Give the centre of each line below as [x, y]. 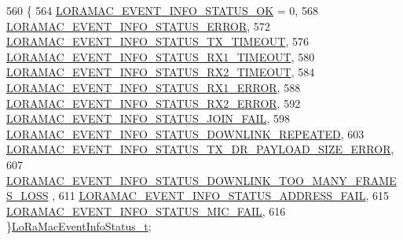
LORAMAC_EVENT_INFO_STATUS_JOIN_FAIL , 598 [148, 118]
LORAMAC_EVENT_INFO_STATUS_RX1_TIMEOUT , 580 [161, 56]
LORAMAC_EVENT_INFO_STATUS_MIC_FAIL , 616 [146, 210]
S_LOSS [27, 196]
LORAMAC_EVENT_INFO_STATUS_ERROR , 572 [138, 26]
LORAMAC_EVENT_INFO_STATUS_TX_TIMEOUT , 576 [158, 41]
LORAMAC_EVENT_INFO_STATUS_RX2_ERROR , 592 [154, 103]
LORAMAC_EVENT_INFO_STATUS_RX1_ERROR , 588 [154, 87]
